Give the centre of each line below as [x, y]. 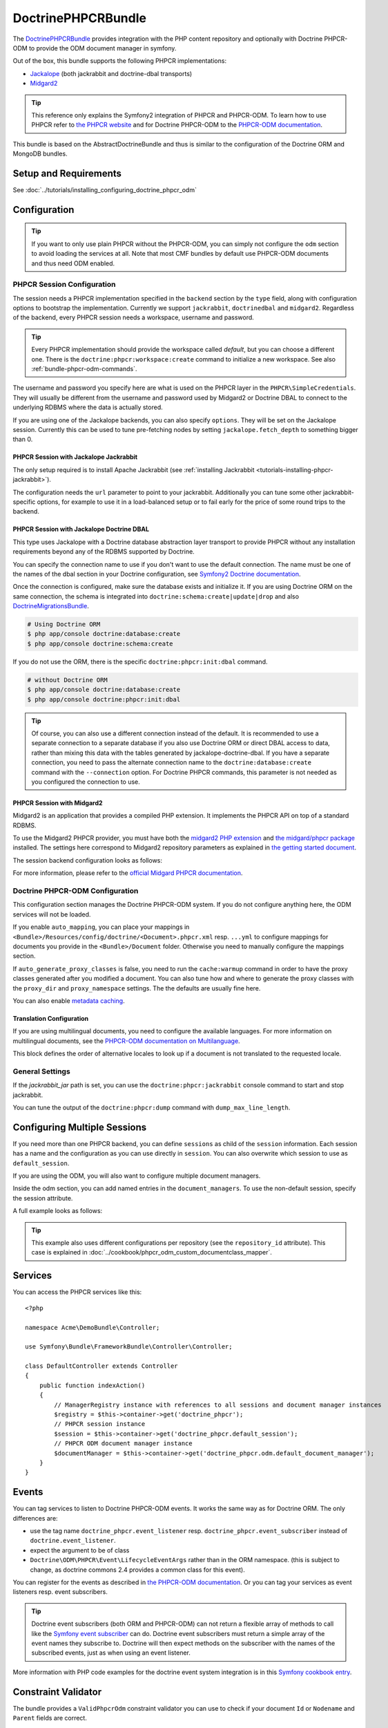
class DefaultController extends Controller [102, 1366]
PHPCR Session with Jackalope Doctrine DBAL [81, 529]
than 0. [23, 440]
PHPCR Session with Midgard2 [58, 802]
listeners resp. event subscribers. [60, 1592]
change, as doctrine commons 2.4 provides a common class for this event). [137, 1570]
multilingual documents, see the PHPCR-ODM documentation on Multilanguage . [127, 1041]
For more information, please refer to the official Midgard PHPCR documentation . [128, 873]
